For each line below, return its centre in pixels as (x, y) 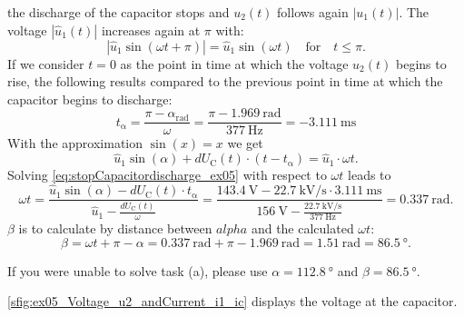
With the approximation (75, 143)
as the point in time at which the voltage (234, 63)
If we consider (46, 63)
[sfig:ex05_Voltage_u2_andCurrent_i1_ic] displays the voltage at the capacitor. (232, 301)
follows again (313, 12)
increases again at (151, 30)
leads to (370, 175)
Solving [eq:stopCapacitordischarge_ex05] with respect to (167, 175)
